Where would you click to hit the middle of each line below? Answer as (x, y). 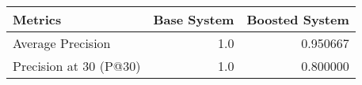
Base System (194, 19)
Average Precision (62, 43)
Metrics (37, 19)
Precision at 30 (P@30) (77, 66)
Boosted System (298, 19)
